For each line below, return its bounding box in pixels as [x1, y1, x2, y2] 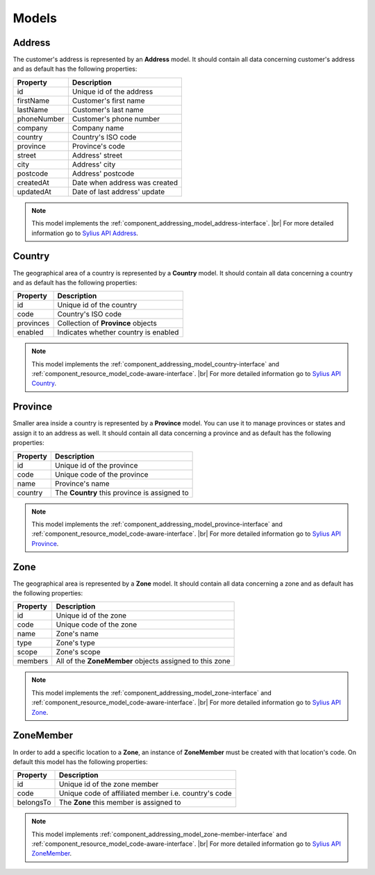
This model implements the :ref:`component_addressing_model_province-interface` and [31, 520, 283, 528]
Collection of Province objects [57, 318, 158, 328]
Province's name [54, 479, 110, 489]
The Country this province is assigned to [54, 488, 189, 498]
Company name [72, 123, 124, 133]
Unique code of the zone [56, 620, 137, 629]
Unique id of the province [54, 460, 138, 470]
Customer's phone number [72, 114, 160, 124]
